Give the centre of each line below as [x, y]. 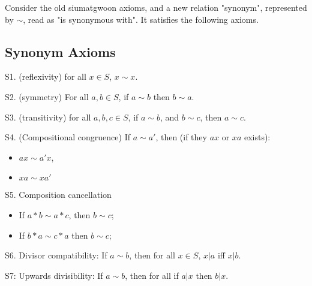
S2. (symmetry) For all [47, 96]
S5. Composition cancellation [58, 195]
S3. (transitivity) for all [48, 117]
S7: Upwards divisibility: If [54, 275]
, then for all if [152, 275]
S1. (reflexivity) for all [46, 76]
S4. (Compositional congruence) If [67, 137]
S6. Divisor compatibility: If [56, 255]
